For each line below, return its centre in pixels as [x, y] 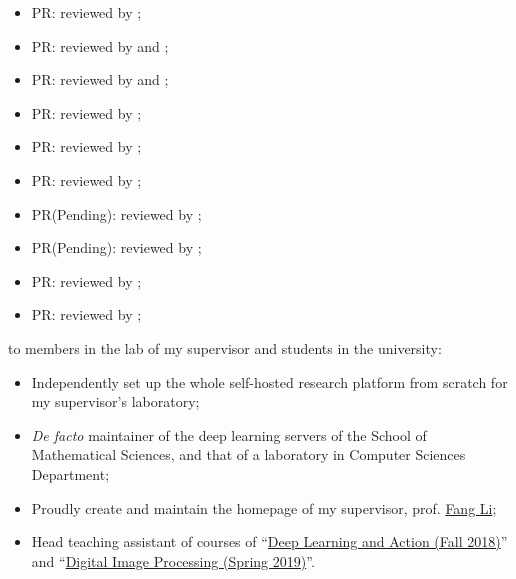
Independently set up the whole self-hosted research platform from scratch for [269, 381]
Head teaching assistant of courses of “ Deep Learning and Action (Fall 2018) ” [269, 541]
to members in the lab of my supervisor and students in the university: [225, 347]
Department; [70, 473]
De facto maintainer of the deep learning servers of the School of [229, 434]
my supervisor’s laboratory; [115, 401]
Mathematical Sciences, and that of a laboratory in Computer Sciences [248, 454]
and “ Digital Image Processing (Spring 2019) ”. [173, 560]
